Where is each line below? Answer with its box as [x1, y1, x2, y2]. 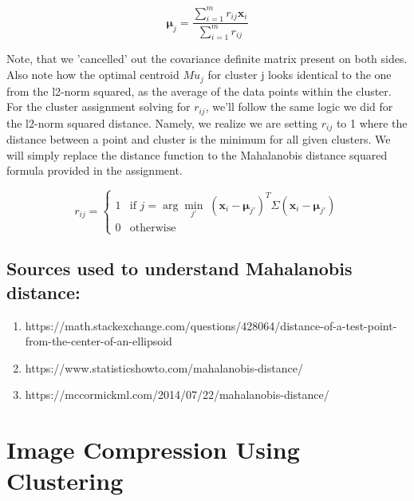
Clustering [6, 464, 124, 497]
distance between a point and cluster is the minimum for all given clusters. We [6, 131, 391, 148]
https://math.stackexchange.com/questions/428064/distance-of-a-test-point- [25, 317, 397, 333]
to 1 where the [336, 114, 408, 131]
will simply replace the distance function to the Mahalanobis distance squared [6, 146, 388, 163]
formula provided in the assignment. [6, 162, 183, 179]
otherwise [129, 222, 176, 234]
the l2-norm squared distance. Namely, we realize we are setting [6, 114, 317, 131]
